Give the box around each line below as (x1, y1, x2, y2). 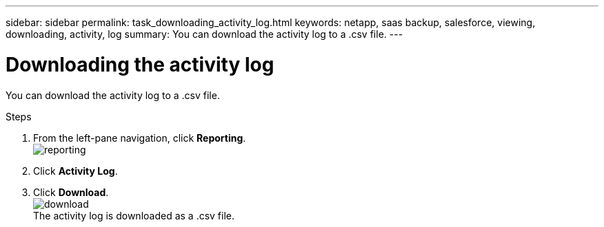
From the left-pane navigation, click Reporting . (33, 131, 246, 144)
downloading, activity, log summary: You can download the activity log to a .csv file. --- (6, 28, 403, 40)
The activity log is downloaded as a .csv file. (33, 209, 235, 221)
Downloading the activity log (6, 52, 274, 76)
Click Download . (33, 186, 109, 198)
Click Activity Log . (33, 164, 118, 177)
